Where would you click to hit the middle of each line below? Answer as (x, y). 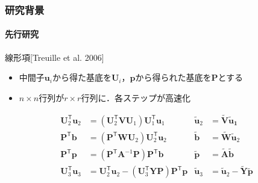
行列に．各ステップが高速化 (136, 97)
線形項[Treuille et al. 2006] (55, 57)
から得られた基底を (173, 77)
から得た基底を (82, 77)
